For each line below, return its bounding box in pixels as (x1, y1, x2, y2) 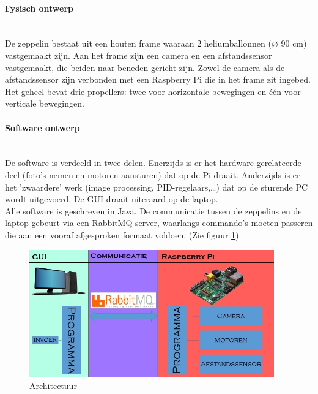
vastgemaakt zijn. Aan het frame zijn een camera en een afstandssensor (5, 48, 272, 61)
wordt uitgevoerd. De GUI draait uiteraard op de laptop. (5, 192, 218, 205)
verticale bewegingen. (5, 97, 84, 110)
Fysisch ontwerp (5, 1, 73, 14)
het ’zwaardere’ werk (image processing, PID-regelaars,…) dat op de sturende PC (5, 180, 308, 193)
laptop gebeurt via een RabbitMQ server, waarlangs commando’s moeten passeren (5, 216, 313, 229)
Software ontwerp (5, 121, 80, 134)
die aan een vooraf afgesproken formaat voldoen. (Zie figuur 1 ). (5, 228, 242, 241)
